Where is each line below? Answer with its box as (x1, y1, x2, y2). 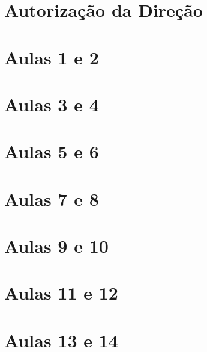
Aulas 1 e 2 (4, 45, 99, 69)
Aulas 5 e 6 (4, 139, 99, 164)
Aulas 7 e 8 (4, 186, 99, 211)
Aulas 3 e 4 (4, 91, 99, 116)
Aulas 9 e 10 (4, 233, 109, 258)
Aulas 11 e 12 (4, 280, 118, 305)
